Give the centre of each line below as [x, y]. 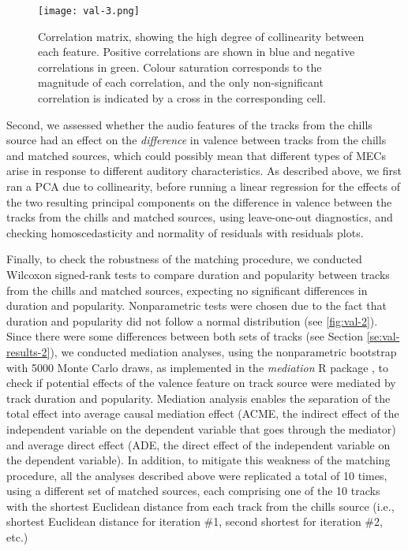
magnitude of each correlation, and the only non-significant [181, 82]
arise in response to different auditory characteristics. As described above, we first [204, 171]
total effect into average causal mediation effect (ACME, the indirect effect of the [203, 413]
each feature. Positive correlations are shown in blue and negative [197, 52]
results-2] [28, 351]
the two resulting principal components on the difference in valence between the [199, 201]
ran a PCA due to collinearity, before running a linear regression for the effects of [203, 186]
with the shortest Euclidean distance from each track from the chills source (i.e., [200, 506]
